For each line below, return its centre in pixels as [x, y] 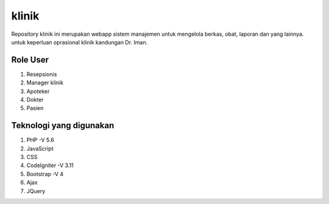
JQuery [36, 191]
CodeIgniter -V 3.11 [50, 165]
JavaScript [40, 148]
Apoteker [38, 91]
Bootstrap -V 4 [45, 174]
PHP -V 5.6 [40, 140]
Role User [30, 60]
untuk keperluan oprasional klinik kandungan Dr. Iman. [80, 42]
